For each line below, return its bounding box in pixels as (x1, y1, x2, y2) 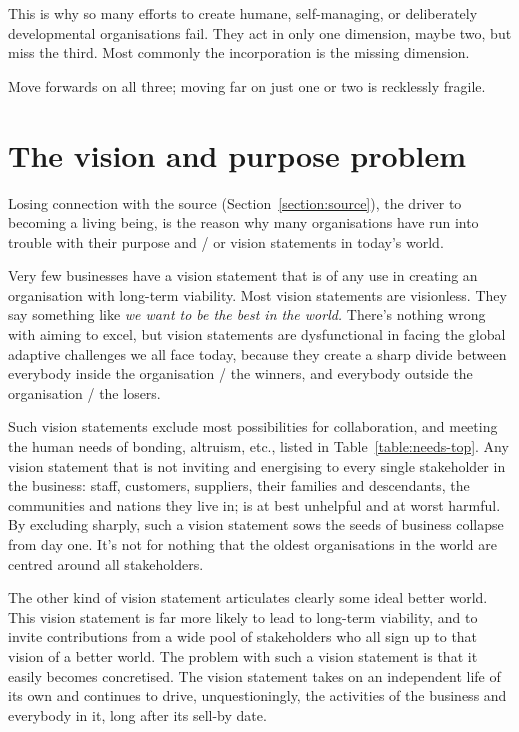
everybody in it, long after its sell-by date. (8, 704, 267, 725)
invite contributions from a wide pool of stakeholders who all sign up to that (8, 626, 478, 647)
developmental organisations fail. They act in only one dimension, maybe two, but (8, 22, 512, 43)
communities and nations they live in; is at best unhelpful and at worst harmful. (8, 494, 501, 515)
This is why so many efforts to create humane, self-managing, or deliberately (8, 3, 478, 23)
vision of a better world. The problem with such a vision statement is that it (8, 645, 478, 666)
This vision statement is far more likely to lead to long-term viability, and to (8, 606, 478, 627)
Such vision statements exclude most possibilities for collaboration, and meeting (8, 416, 498, 437)
